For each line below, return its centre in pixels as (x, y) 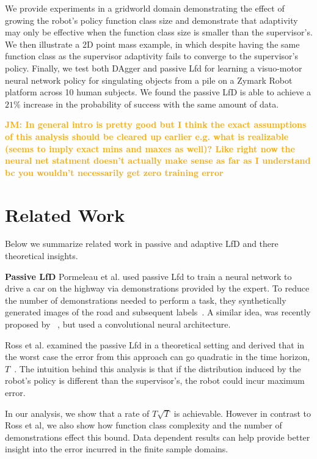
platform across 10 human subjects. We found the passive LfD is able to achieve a (158, 92)
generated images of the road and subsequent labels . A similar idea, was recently (158, 312)
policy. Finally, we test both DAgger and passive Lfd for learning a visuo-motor (154, 68)
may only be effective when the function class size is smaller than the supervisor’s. (159, 32)
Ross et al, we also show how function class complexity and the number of (144, 425)
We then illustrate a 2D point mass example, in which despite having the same (152, 44)
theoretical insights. (42, 256)
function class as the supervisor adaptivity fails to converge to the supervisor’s (152, 56)
